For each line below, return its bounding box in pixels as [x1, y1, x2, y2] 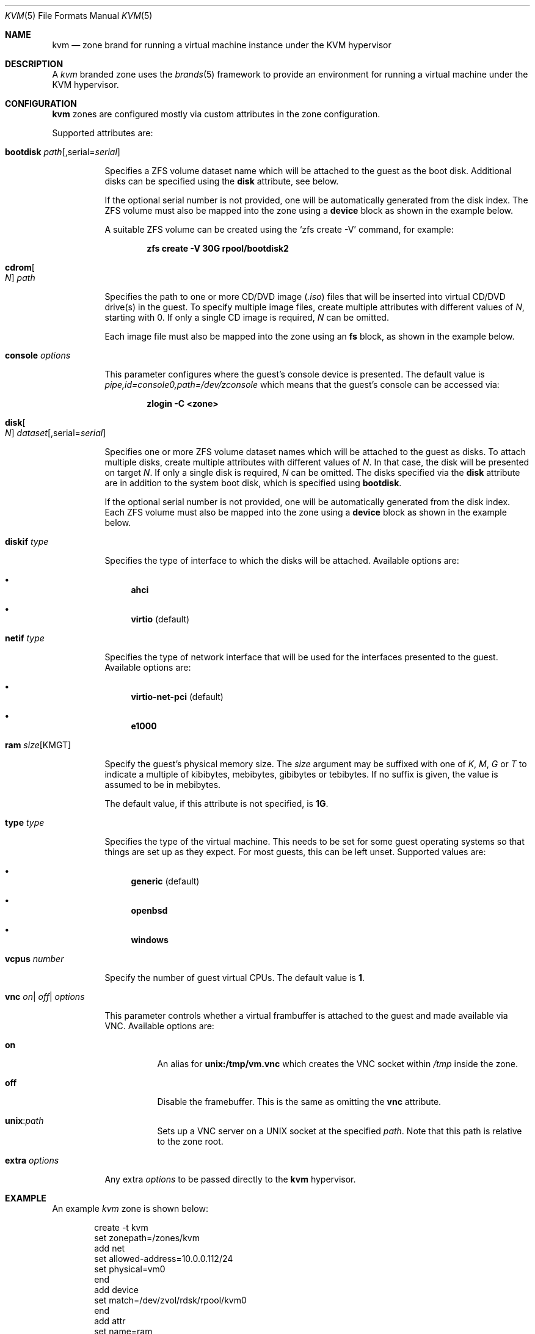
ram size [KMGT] [5, 740, 71, 750]
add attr [94, 1316, 126, 1326]
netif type [5, 633, 45, 643]
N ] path [5, 272, 35, 283]
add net [94, 1243, 125, 1253]
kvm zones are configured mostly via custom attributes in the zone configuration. [52, 109, 380, 119]
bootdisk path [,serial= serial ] [5, 147, 120, 157]
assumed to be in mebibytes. [104, 779, 221, 790]
